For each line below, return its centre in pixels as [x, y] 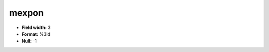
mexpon [27, 13]
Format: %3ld [36, 34]
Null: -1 [29, 41]
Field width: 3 [36, 27]
